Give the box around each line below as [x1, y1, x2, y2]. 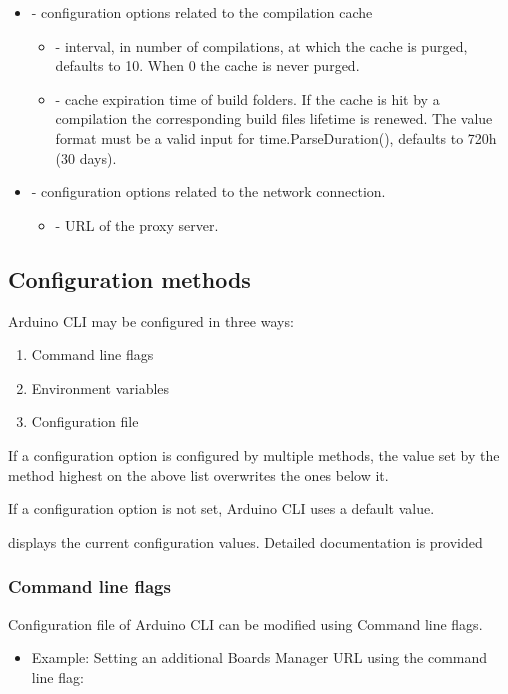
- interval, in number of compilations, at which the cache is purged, [55, 35, 468, 56]
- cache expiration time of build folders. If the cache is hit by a [55, 88, 440, 109]
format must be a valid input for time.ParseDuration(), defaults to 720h [55, 127, 497, 148]
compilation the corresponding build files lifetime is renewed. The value [55, 108, 493, 129]
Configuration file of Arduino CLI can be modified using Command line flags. [8, 613, 483, 634]
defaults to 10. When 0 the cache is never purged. [55, 55, 360, 76]
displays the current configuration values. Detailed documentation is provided [8, 531, 483, 552]
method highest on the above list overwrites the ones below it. [8, 464, 389, 485]
